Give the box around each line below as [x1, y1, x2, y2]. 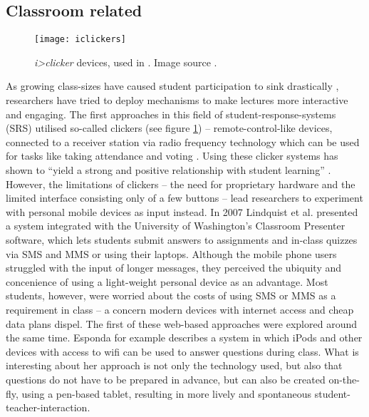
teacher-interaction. [6, 400, 90, 415]
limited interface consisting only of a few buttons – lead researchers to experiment [6, 190, 363, 205]
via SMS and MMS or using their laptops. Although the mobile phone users [6, 246, 337, 261]
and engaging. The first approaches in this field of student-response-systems [6, 106, 336, 121]
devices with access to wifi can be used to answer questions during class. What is [6, 344, 359, 359]
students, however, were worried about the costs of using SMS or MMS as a [6, 288, 336, 303]
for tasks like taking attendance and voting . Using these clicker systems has [6, 148, 338, 163]
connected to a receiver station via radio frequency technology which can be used [6, 134, 360, 149]
